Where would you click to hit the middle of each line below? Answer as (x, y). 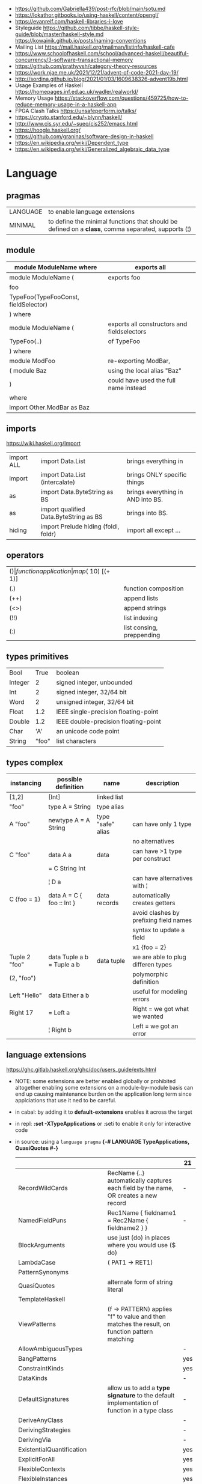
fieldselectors (127, 331)
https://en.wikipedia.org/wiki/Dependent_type (72, 143)
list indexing (141, 618)
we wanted (148, 1016)
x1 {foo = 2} (149, 947)
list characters (76, 741)
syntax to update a (158, 930)
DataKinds (33, 1378)
